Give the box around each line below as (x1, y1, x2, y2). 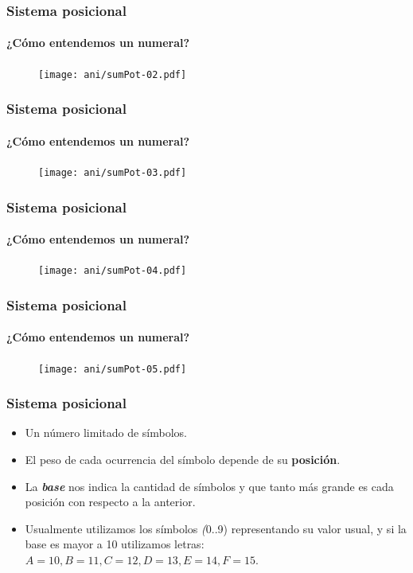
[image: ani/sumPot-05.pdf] (38, 363, 187, 375)
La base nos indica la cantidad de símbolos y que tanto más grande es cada (25, 477, 394, 494)
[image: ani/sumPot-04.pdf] (38, 265, 187, 277)
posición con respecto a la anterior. (25, 493, 196, 510)
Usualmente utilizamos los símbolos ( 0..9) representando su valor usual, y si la (25, 520, 407, 536)
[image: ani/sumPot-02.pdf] (38, 68, 187, 80)
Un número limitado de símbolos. (25, 424, 187, 441)
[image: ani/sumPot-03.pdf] (38, 166, 187, 178)
